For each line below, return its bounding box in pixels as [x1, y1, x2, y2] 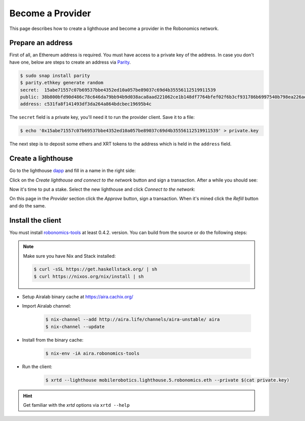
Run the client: [22, 364, 53, 370]
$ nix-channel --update [45, 323, 105, 329]
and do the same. [9, 202, 46, 208]
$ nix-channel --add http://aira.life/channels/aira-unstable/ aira [45, 317, 220, 322]
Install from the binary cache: [22, 337, 84, 343]
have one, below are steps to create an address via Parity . [9, 59, 131, 65]
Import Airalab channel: [22, 303, 71, 309]
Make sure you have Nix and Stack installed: [23, 253, 116, 259]
